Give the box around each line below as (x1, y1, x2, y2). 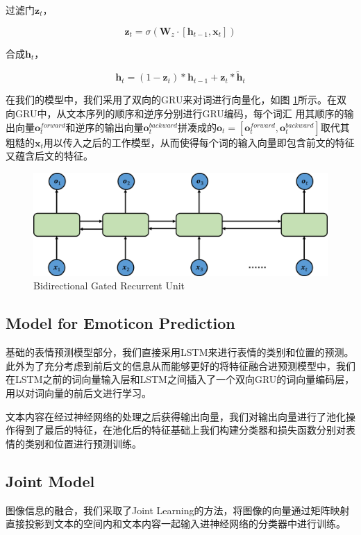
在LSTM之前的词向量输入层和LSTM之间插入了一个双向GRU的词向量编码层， (6, 372, 355, 387)
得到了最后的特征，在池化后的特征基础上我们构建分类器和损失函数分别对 (15, 423, 346, 437)
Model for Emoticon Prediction (6, 312, 235, 334)
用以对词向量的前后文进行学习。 (6, 386, 151, 400)
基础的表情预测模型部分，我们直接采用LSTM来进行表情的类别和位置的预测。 (6, 345, 354, 359)
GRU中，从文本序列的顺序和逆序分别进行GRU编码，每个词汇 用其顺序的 (15, 106, 344, 120)
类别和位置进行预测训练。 (24, 436, 142, 450)
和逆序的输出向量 (65, 119, 144, 134)
